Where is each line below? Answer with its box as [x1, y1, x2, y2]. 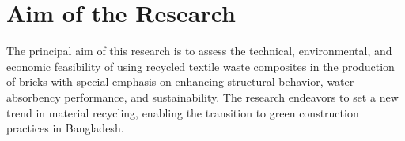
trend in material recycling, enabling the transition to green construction [6, 104, 359, 121]
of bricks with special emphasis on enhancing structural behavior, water [6, 73, 354, 90]
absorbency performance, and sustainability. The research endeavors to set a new [6, 88, 399, 105]
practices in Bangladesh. [6, 120, 124, 136]
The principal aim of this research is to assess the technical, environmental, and [6, 43, 392, 59]
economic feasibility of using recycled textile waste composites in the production [6, 58, 395, 74]
